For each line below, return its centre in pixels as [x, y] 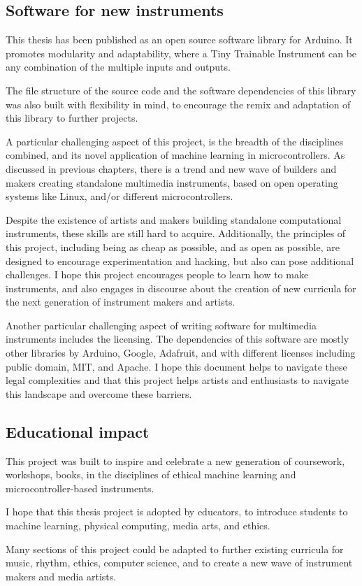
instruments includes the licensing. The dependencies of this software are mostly [178, 339]
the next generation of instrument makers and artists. [121, 302]
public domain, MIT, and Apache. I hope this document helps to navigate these [176, 366]
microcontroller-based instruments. [80, 488]
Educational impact [78, 431]
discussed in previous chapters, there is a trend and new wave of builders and [171, 168]
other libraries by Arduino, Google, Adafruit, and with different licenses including [181, 353]
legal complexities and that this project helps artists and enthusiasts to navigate [178, 380]
